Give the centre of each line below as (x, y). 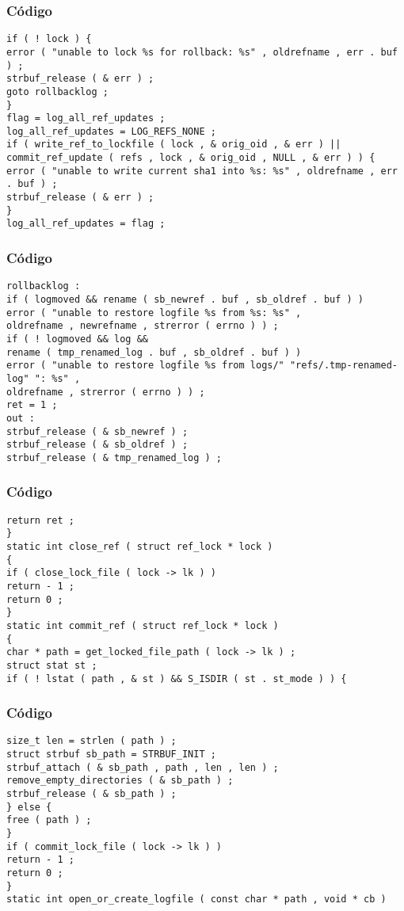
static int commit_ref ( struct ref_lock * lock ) (143, 625)
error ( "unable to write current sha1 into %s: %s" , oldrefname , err (202, 171)
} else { (29, 807)
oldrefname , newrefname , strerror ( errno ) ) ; (143, 326)
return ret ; (40, 520)
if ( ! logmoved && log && (77, 339)
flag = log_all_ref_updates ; (86, 118)
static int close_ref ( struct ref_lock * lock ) (140, 547)
